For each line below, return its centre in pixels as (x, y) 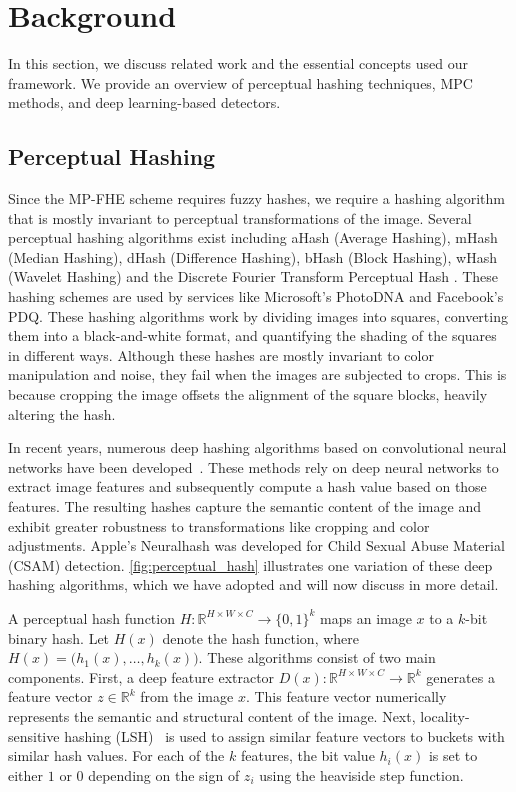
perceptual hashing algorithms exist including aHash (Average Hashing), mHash (253, 237)
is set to (453, 755)
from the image (187, 696)
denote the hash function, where (261, 637)
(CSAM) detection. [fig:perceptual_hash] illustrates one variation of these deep (250, 564)
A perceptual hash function (91, 617)
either (26, 774)
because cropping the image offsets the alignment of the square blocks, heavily (248, 394)
